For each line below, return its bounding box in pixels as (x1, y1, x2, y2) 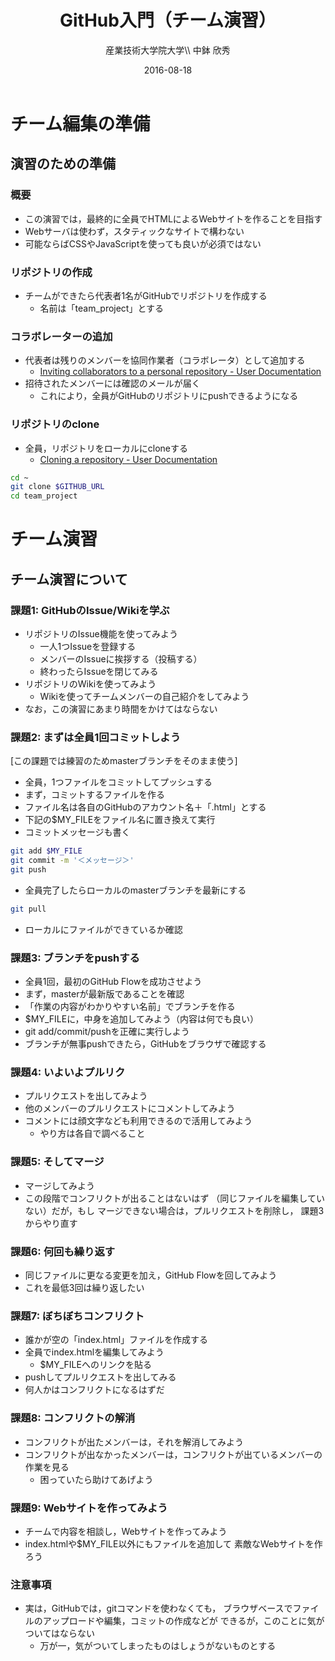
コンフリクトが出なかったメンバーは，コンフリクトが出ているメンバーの (24, 1448, 323, 1460)
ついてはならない (24, 1627, 96, 1640)
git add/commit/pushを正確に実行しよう (24, 1026, 190, 1038)
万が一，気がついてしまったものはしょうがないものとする (39, 1640, 277, 1652)
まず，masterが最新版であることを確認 (24, 988, 185, 1000)
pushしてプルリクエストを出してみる (24, 1371, 177, 1383)
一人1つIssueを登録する (39, 641, 137, 653)
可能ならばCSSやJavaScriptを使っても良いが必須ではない (24, 237, 262, 250)
